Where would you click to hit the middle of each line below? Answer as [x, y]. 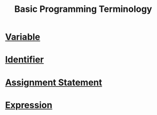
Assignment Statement [54, 82]
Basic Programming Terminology [83, 9]
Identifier [25, 60]
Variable [23, 37]
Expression [29, 105]
